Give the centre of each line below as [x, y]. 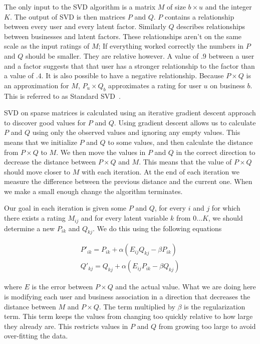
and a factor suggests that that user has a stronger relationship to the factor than [129, 65]
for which [226, 208]
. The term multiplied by [137, 306]
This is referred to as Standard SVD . [62, 96]
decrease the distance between [50, 162]
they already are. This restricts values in [66, 326]
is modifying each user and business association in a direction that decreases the [127, 296]
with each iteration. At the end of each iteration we [160, 171]
